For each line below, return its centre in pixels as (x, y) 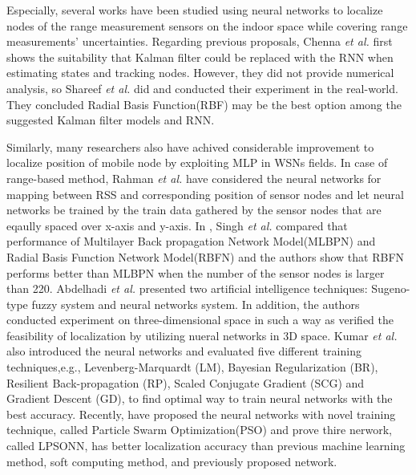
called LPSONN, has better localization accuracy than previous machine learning (206, 446)
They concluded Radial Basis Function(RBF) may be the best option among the (204, 104)
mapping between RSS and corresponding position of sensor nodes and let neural (205, 194)
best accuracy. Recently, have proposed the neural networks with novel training (201, 414)
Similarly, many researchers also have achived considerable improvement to (190, 146)
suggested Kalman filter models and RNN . (111, 120)
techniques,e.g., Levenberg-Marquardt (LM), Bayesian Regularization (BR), (192, 367)
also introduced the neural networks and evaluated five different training (184, 351)
